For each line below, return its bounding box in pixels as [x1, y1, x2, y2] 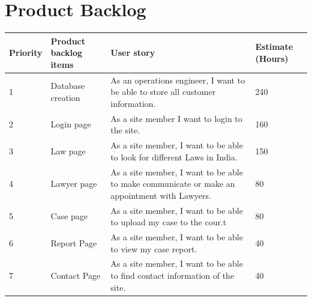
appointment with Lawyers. [110, 189, 211, 201]
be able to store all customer [110, 85, 216, 98]
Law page [50, 144, 86, 157]
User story [110, 46, 155, 59]
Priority [9, 46, 43, 59]
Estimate [255, 40, 293, 53]
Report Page [50, 236, 97, 249]
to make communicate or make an [110, 177, 235, 190]
